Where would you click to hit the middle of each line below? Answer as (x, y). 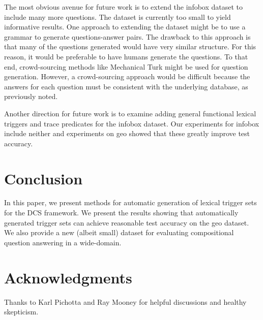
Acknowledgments (68, 277)
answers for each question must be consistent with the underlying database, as (126, 86)
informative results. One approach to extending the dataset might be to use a (125, 27)
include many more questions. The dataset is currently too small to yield (118, 17)
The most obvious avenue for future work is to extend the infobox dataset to (124, 7)
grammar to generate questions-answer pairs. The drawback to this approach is (127, 36)
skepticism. (21, 312)
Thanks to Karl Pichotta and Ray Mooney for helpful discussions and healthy (125, 301)
